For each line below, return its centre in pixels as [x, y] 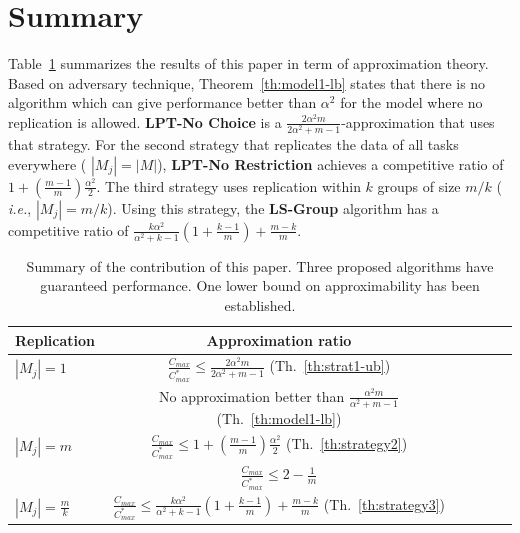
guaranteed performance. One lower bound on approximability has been [260, 285]
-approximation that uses [418, 121]
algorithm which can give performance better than [162, 102]
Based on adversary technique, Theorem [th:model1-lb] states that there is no [247, 82]
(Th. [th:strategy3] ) [384, 503]
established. [260, 304]
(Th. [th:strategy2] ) [347, 442]
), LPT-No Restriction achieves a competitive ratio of [330, 163]
